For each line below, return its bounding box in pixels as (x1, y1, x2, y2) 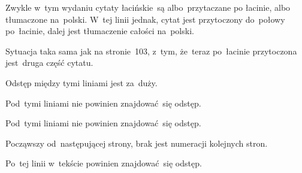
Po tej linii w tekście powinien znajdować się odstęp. (5, 157, 202, 169)
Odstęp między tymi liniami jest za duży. (5, 76, 158, 89)
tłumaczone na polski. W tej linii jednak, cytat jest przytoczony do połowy (5, 13, 285, 25)
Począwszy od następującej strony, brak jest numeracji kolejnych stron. (5, 136, 268, 149)
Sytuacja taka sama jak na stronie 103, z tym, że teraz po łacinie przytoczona (5, 44, 297, 57)
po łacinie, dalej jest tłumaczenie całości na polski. (5, 25, 194, 37)
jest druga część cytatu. (5, 56, 93, 69)
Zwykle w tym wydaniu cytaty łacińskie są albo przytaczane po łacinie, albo (5, 1, 291, 13)
